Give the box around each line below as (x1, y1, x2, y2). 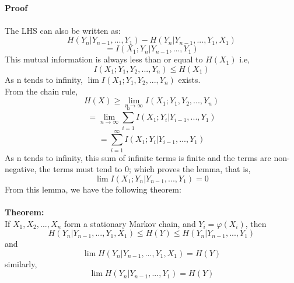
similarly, (5, 257, 37, 270)
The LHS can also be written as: (5, 24, 121, 36)
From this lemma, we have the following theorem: (5, 183, 181, 195)
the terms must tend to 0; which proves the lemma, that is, (39, 163, 251, 175)
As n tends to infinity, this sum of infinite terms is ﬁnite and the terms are (5, 151, 271, 163)
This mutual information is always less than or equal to (5, 53, 203, 65)
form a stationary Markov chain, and (64, 217, 196, 229)
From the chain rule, (5, 85, 78, 97)
